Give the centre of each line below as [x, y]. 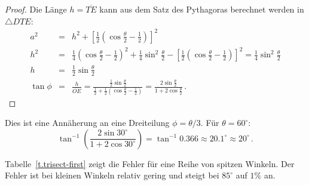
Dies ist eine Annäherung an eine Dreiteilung [87, 123]
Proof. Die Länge [36, 9]
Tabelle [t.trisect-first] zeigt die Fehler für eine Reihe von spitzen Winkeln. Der [150, 163]
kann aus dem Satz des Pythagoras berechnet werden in [202, 9]
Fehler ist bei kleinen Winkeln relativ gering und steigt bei [112, 175]
